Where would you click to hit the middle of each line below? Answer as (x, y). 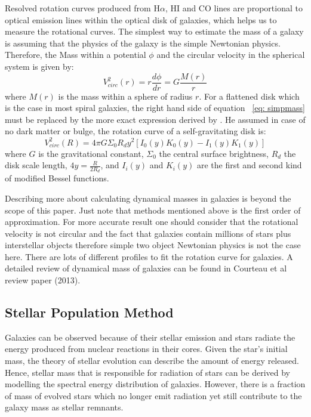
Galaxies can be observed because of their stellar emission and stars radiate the (150, 337)
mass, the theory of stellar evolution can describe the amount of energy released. (152, 361)
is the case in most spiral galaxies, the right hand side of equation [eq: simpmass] (155, 108)
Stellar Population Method (89, 312)
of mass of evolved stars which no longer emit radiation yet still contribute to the (153, 395)
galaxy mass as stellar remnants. (64, 407)
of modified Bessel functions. (57, 178)
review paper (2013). (43, 280)
